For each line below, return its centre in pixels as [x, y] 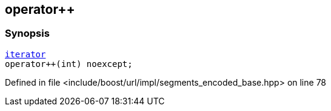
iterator [25, 54]
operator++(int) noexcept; [69, 64]
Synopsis [27, 33]
